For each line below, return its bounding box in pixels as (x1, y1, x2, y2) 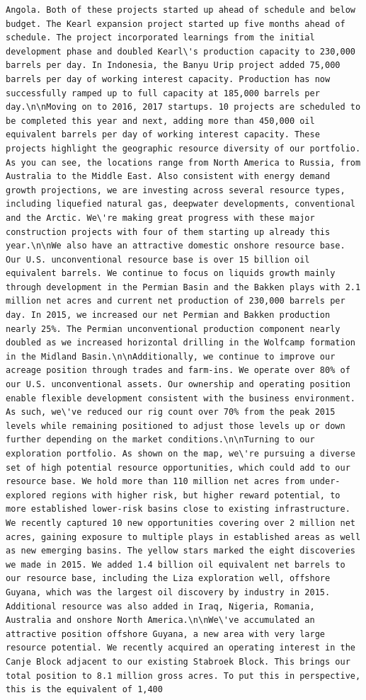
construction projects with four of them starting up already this (6, 226, 331, 237)
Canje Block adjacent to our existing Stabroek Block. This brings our (6, 656, 350, 667)
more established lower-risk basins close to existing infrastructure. (6, 504, 350, 515)
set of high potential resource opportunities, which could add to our (6, 462, 350, 473)
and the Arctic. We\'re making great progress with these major (6, 212, 315, 223)
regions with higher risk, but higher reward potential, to (51, 490, 341, 500)
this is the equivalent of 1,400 (6, 684, 163, 695)
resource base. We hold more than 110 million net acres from (6, 476, 305, 487)
